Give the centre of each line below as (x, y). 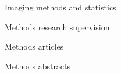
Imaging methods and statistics (61, 7)
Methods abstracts (38, 66)
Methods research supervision (57, 27)
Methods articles (34, 46)
